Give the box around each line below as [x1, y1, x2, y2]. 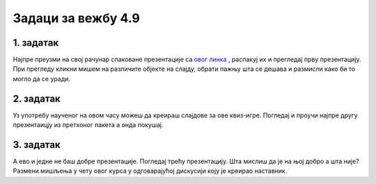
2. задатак [13, 92, 61, 104]
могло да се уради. [13, 74, 71, 83]
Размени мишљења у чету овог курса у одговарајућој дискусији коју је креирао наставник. [13, 167, 288, 175]
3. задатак [13, 139, 61, 151]
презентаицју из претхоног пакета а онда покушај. [13, 121, 164, 129]
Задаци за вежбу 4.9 [13, 10, 141, 26]
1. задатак [13, 37, 59, 49]
